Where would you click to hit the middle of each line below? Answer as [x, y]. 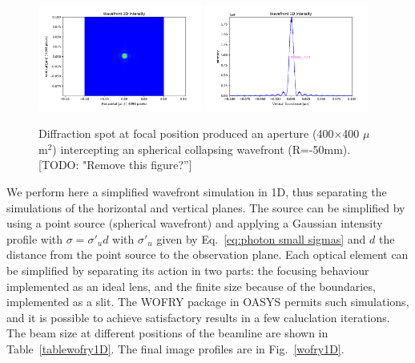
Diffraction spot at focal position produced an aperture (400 [186, 133]
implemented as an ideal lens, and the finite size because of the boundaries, [191, 286]
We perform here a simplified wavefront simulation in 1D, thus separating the [197, 192]
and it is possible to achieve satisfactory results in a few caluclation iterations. [198, 317]
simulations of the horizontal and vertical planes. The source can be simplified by [206, 207]
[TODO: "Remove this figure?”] [115, 165]
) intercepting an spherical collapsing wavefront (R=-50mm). [201, 149]
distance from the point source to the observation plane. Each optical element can [207, 254]
